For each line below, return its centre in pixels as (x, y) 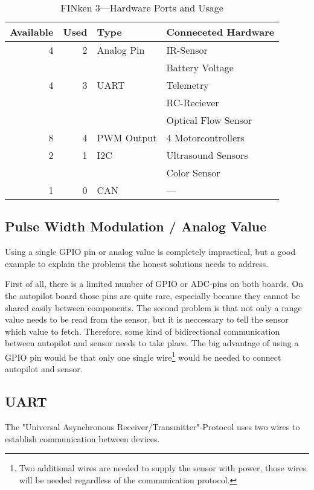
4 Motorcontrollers (205, 137)
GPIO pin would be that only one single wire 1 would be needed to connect (143, 356)
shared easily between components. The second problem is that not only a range (153, 307)
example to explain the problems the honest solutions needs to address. (137, 263)
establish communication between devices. (82, 438)
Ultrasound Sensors (207, 155)
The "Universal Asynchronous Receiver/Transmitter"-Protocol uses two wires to (152, 427)
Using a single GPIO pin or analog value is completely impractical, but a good (150, 252)
